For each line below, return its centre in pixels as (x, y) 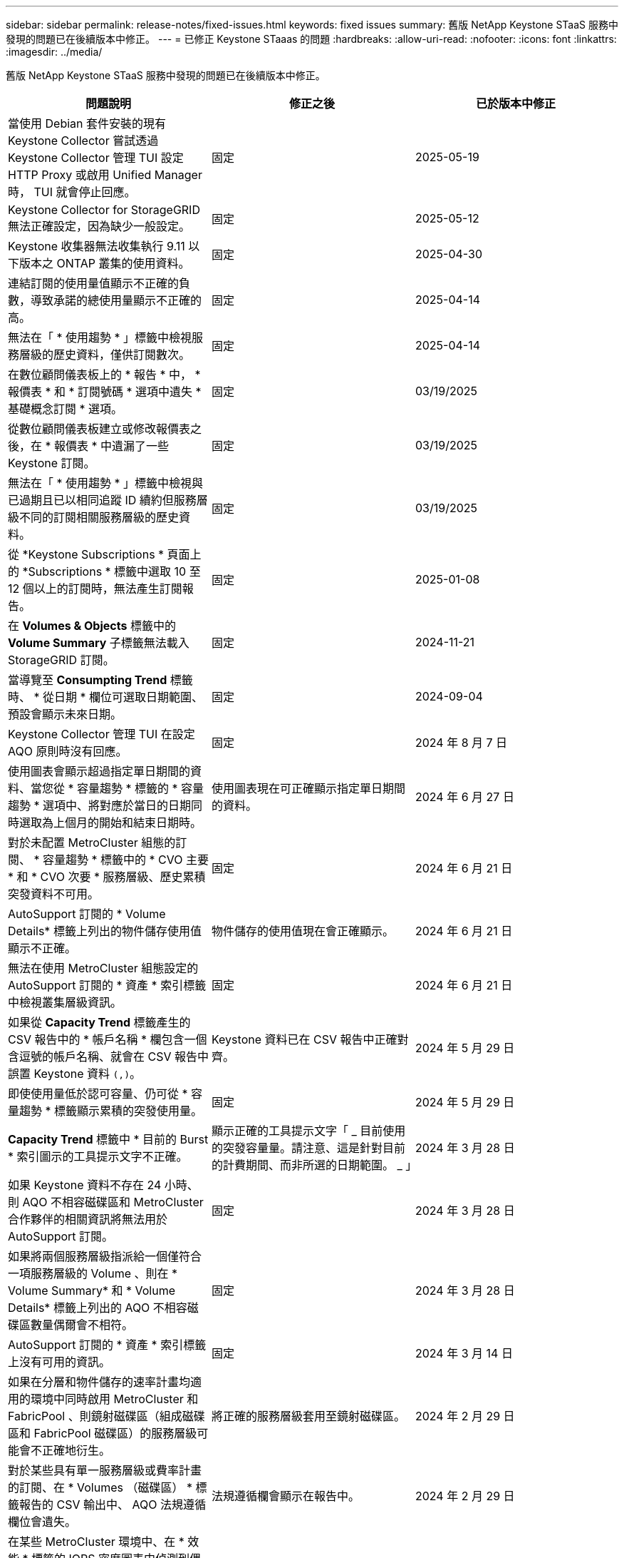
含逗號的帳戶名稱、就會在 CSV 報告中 (108, 1057)
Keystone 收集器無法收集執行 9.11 (97, 246)
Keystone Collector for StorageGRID (104, 210)
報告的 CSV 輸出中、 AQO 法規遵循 (113, 1504)
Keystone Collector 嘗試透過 (83, 141)
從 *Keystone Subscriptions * (86, 554)
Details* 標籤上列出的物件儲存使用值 (105, 931)
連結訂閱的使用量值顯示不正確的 (94, 283)
